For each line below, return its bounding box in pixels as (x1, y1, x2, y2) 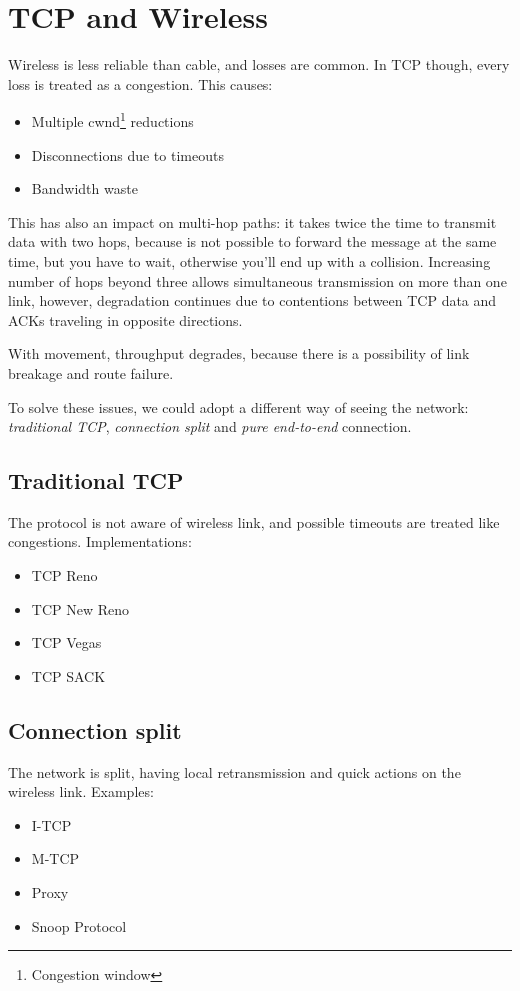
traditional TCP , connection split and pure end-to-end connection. (8, 416, 412, 437)
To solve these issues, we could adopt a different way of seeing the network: (8, 396, 469, 417)
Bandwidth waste (31, 178, 138, 199)
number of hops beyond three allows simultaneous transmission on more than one (8, 270, 507, 291)
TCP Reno (31, 565, 98, 586)
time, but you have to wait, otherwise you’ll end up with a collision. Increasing (8, 250, 491, 271)
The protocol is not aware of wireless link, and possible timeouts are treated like (8, 511, 500, 532)
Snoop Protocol (31, 915, 127, 936)
